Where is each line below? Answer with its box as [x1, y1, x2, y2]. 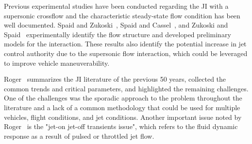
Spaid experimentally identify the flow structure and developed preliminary [4, 29, 231, 39]
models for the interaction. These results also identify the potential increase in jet [4, 39, 247, 49]
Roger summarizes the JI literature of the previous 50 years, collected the [4, 74, 226, 84]
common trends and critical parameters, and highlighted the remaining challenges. [4, 83, 249, 93]
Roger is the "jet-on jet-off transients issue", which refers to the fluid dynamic [4, 121, 238, 131]
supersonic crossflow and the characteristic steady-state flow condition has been [4, 10, 240, 20]
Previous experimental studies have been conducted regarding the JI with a [4, 1, 229, 11]
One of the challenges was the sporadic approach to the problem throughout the [4, 93, 242, 103]
